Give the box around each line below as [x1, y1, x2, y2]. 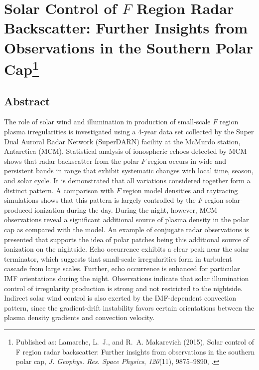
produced [4, 204, 32, 215]
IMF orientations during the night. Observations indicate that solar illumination [4, 273, 249, 283]
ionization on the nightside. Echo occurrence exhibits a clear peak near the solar [4, 244, 249, 254]
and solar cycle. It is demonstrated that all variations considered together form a [4, 175, 251, 186]
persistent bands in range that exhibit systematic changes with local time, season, [4, 165, 254, 176]
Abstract [4, 93, 50, 108]
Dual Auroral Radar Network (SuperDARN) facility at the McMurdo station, [4, 136, 241, 146]
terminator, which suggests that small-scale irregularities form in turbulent [4, 253, 232, 264]
